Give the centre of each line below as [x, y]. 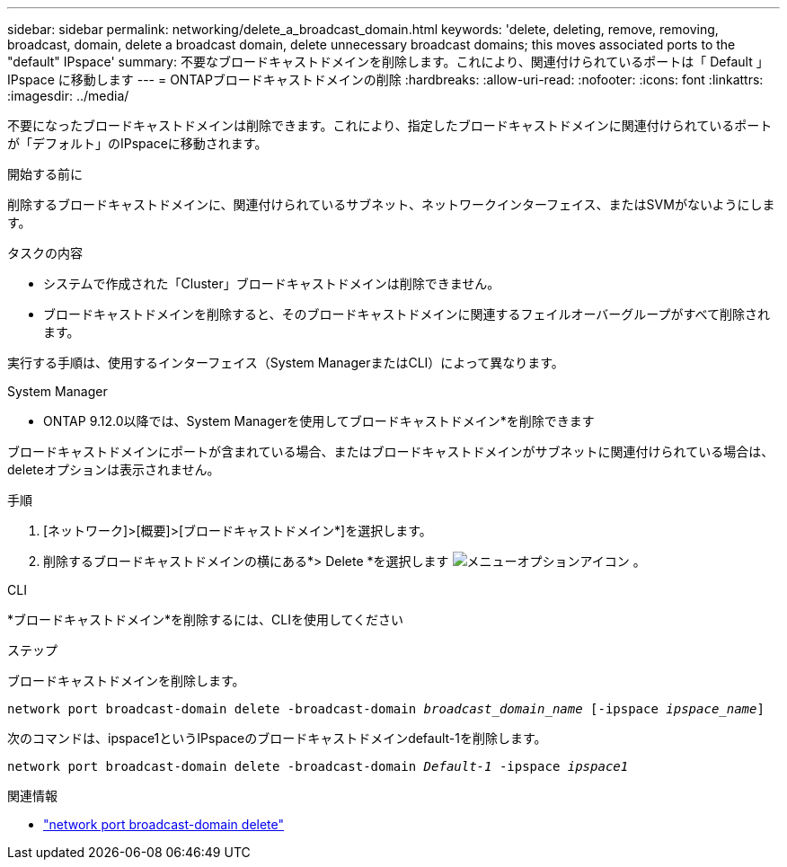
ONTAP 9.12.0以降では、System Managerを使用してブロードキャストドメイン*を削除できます [319, 421]
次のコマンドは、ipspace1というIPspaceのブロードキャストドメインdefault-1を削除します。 [277, 738]
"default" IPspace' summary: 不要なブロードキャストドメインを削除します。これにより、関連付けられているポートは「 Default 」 [388, 62]
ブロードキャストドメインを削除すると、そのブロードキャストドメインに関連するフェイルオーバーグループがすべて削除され [407, 314]
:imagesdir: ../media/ [68, 96]
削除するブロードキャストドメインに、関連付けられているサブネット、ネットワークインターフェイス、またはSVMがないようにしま [391, 204]
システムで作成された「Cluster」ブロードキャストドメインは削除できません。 [272, 283]
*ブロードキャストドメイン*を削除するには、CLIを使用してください [206, 619]
